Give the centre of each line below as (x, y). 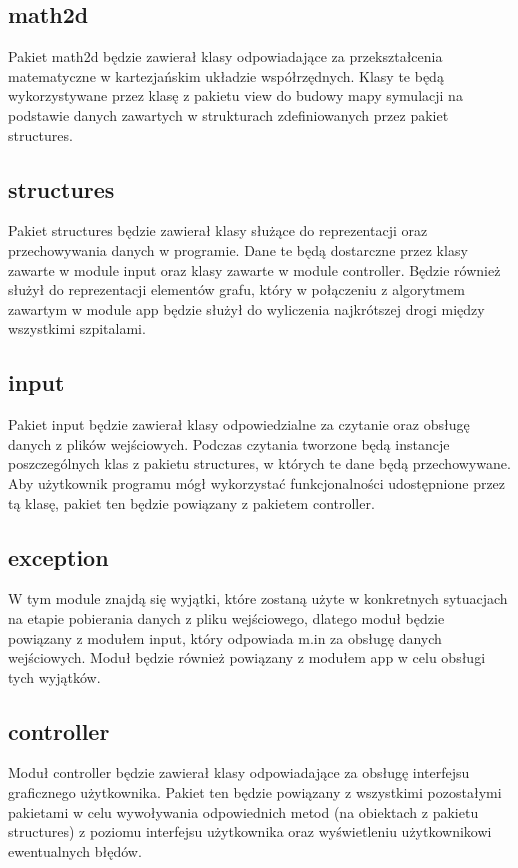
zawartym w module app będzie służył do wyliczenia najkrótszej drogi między (246, 308)
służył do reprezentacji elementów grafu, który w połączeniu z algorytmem (236, 289)
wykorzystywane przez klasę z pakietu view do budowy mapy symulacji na (235, 95)
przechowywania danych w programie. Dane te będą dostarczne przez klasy (238, 249)
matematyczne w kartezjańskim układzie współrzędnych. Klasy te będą (226, 75)
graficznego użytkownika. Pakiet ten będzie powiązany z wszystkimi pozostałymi (255, 792)
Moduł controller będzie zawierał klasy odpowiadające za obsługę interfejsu (239, 772)
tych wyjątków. (54, 676)
